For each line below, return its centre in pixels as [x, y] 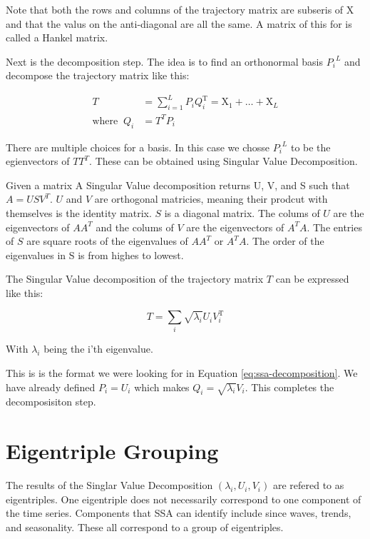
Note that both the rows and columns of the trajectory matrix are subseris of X [180, 9]
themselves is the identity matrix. [79, 213]
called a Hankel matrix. [57, 37]
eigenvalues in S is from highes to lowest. [95, 255]
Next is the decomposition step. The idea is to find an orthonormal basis [165, 61]
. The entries [334, 227]
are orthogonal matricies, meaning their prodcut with [211, 199]
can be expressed [312, 279]
